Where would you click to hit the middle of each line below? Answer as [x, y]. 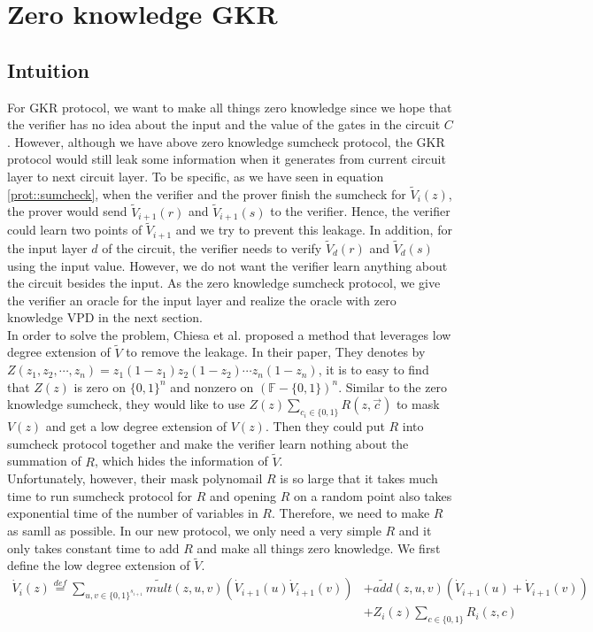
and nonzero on [212, 386]
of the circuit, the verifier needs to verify [212, 247]
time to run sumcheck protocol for [100, 495]
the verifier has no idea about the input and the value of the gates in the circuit [224, 124]
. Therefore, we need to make [350, 513]
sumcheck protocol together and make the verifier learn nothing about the [208, 443]
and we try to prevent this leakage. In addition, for [314, 230]
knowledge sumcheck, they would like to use [126, 404]
